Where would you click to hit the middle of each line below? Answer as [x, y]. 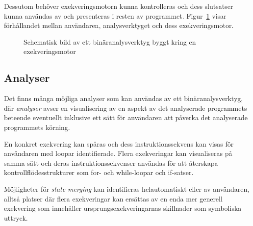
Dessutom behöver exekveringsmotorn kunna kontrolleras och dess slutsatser [119, 6]
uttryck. [16, 217]
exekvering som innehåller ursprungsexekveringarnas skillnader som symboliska [123, 208]
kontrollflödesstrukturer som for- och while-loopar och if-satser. [99, 172]
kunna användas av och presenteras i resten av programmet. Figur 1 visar [115, 15]
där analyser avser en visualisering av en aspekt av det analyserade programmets [126, 108]
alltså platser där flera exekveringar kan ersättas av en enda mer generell [113, 198]
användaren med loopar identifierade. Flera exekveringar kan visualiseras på [118, 153]
